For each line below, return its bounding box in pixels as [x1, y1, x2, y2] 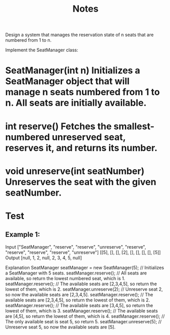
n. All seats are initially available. [5, 97, 147, 109]
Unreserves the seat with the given [5, 176, 157, 188]
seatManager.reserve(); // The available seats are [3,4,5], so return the [5, 302, 153, 308]
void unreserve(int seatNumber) [5, 165, 145, 177]
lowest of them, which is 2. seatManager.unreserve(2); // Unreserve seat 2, [5, 286, 163, 292]
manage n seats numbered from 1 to [5, 86, 160, 98]
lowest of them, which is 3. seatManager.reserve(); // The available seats [5, 308, 158, 314]
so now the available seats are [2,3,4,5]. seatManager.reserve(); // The [5, 291, 154, 297]
